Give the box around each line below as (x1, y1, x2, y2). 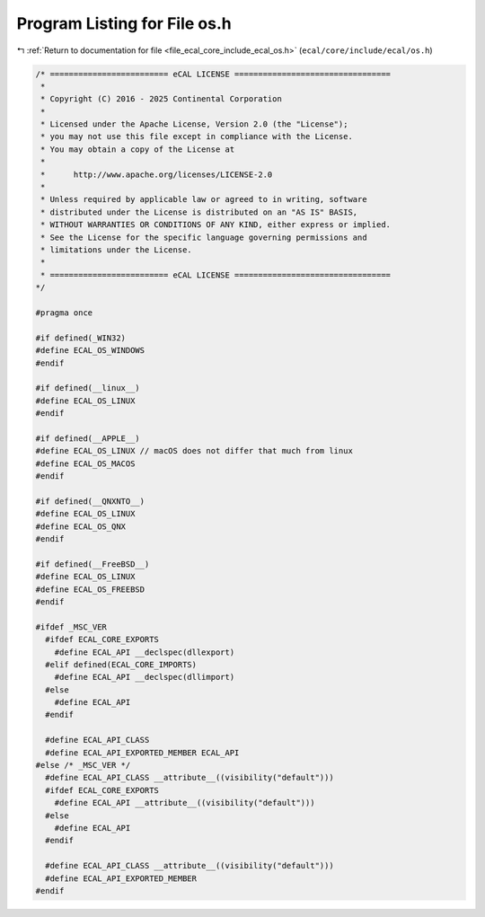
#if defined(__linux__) (35, 383, 141, 393)
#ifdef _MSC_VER (35, 622, 108, 632)
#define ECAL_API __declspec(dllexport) (54, 647, 235, 657)
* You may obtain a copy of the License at (40, 144, 235, 154)
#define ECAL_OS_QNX (35, 521, 126, 532)
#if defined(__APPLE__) (35, 433, 141, 444)
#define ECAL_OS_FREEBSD (35, 584, 145, 595)
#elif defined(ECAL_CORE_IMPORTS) (45, 659, 198, 669)
